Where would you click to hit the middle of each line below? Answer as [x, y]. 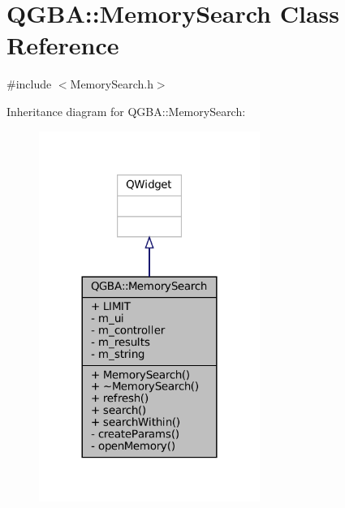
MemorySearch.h [112, 84]
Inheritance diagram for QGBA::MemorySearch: [126, 111]
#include [29, 84]
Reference [63, 45]
